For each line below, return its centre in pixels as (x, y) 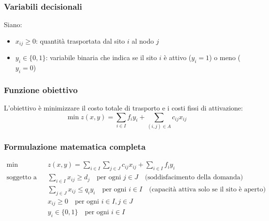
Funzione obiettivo (41, 89)
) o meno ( (225, 57)
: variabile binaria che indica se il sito (101, 57)
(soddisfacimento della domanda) (194, 178)
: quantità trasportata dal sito (80, 40)
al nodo (143, 40)
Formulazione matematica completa (75, 146)
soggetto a (22, 178)
